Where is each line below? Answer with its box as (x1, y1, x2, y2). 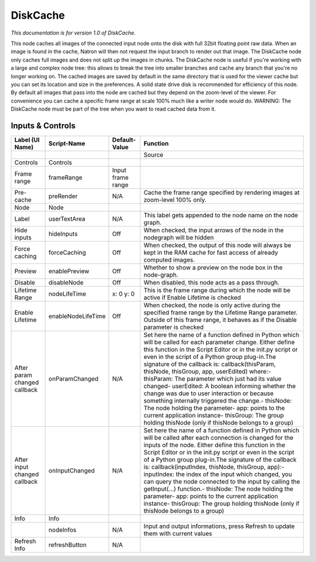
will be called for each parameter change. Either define (143, 338, 295, 346)
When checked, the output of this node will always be (143, 241, 292, 249)
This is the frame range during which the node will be (143, 286, 291, 294)
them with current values (143, 529, 212, 537)
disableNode (49, 278, 84, 286)
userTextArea (49, 214, 86, 222)
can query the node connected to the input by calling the (143, 477, 301, 485)
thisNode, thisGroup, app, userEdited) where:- (143, 367, 272, 375)
